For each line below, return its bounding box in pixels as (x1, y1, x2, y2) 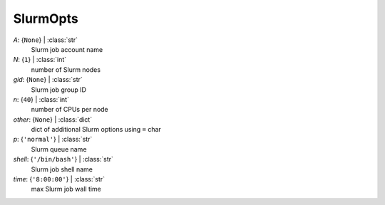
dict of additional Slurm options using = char (31, 125, 162, 134)
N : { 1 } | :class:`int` (13, 56, 67, 64)
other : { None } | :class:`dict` (13, 115, 93, 124)
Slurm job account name (31, 45, 103, 53)
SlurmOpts (13, 11, 78, 26)
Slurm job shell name (31, 164, 93, 174)
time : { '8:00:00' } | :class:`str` (13, 175, 106, 184)
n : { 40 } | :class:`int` (13, 95, 69, 103)
